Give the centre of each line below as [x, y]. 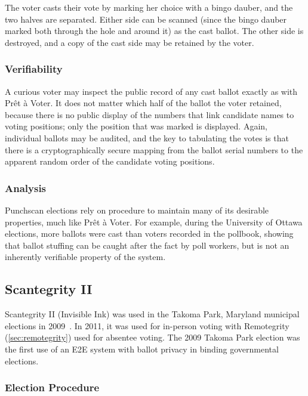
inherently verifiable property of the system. [85, 257]
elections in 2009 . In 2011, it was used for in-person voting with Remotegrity [147, 325]
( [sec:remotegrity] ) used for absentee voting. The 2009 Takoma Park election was [153, 337]
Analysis [26, 188]
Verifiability [34, 69]
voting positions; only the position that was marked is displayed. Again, [136, 126]
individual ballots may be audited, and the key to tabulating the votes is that [147, 137]
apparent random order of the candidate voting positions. [110, 161]
